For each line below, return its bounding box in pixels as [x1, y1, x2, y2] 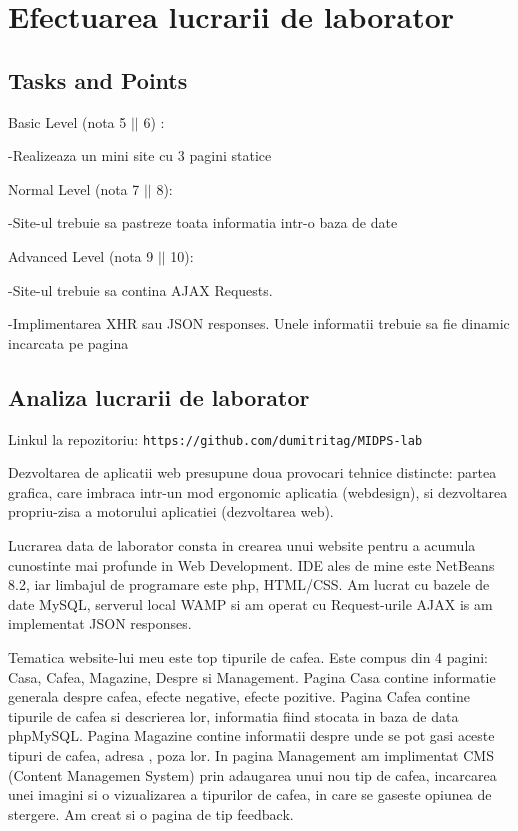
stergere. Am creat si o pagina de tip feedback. [8, 803, 294, 824]
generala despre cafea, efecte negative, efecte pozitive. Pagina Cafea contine [8, 686, 470, 707]
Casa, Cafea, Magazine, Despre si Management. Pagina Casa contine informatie [8, 666, 496, 687]
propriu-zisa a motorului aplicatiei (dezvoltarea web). [8, 501, 334, 522]
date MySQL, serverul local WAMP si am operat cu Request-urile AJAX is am [8, 593, 493, 614]
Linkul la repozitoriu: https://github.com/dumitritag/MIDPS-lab [8, 428, 423, 449]
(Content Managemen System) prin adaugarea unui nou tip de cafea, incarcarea [8, 764, 497, 785]
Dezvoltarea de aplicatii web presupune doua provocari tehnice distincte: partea [8, 462, 497, 483]
